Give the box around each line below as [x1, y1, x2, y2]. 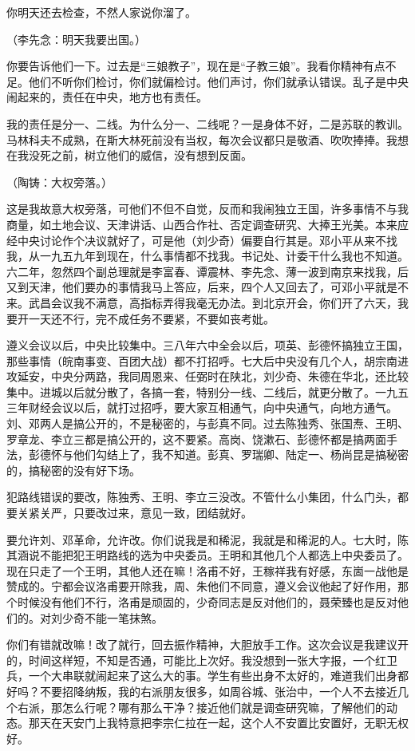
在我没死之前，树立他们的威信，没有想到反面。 [6, 147, 252, 164]
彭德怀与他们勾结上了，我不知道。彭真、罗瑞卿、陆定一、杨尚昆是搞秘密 [28, 446, 409, 463]
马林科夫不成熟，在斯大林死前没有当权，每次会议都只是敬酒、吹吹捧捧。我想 [6, 131, 409, 148]
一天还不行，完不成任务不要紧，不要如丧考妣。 [28, 310, 275, 326]
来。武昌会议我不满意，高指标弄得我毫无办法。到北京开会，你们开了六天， [6, 294, 397, 310]
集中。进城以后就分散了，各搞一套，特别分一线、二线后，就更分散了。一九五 [6, 383, 409, 400]
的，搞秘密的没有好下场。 [6, 461, 140, 478]
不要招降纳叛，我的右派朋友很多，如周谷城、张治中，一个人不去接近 [39, 682, 397, 699]
